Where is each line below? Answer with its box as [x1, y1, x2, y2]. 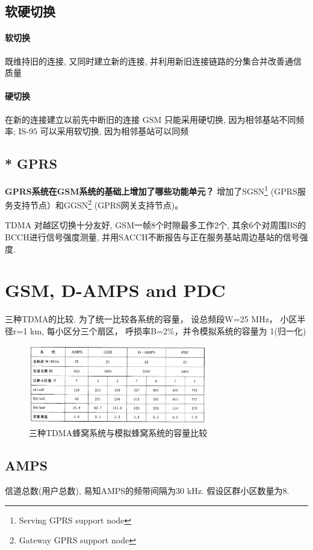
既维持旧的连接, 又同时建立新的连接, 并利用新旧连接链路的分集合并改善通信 [5, 54, 302, 67]
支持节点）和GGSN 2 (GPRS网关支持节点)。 [13, 197, 184, 211]
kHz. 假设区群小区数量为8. [187, 484, 290, 497]
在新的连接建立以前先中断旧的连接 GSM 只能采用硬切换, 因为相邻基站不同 [5, 113, 296, 125]
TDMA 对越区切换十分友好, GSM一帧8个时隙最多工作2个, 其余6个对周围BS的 [5, 219, 306, 231]
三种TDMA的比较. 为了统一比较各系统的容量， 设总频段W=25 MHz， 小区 [5, 313, 297, 325]
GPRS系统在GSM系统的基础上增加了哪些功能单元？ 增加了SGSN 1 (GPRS [5, 183, 297, 197]
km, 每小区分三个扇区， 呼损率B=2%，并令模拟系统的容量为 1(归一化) [30, 324, 306, 337]
